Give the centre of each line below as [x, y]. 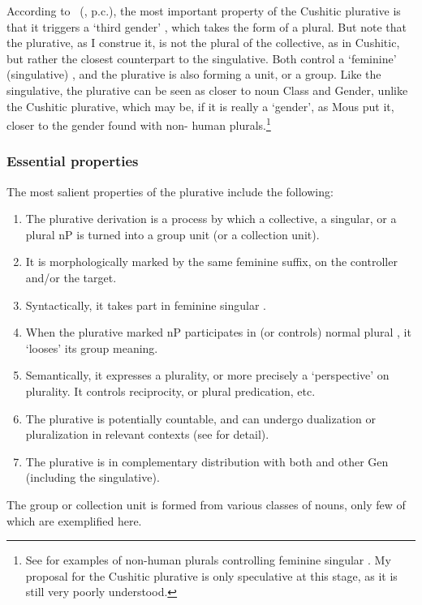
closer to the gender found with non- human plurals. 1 [139, 124]
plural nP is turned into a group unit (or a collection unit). [172, 234]
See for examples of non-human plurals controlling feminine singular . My [208, 560]
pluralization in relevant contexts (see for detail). [147, 434]
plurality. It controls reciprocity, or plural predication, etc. [170, 390]
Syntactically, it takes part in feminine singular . [146, 305]
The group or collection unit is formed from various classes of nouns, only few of [206, 504]
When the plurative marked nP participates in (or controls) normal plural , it [218, 332]
